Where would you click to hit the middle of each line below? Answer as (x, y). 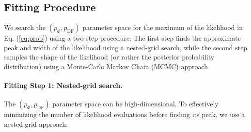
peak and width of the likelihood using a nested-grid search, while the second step (126, 47)
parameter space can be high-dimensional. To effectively (135, 104)
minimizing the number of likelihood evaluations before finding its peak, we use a (125, 114)
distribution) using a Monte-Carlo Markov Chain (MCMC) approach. (107, 66)
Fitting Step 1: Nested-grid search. (63, 85)
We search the (25, 27)
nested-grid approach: (36, 124)
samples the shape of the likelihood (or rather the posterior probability (109, 57)
